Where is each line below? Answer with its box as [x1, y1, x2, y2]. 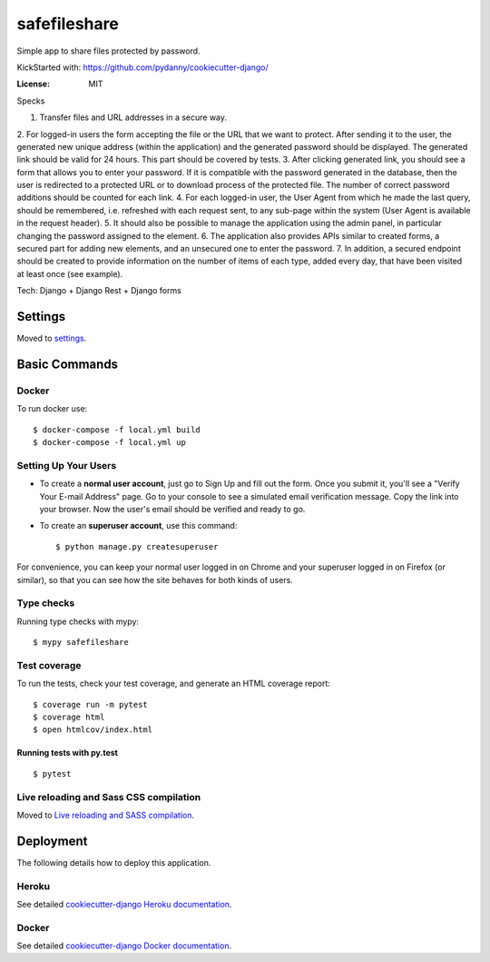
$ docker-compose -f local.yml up [33, 437, 186, 448]
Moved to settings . [16, 332, 87, 344]
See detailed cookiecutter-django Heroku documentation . [16, 898, 232, 909]
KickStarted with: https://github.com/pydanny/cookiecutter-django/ [16, 62, 269, 73]
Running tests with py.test [16, 748, 118, 759]
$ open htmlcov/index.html [33, 725, 153, 735]
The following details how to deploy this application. [16, 857, 211, 868]
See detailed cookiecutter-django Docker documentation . [16, 940, 231, 951]
